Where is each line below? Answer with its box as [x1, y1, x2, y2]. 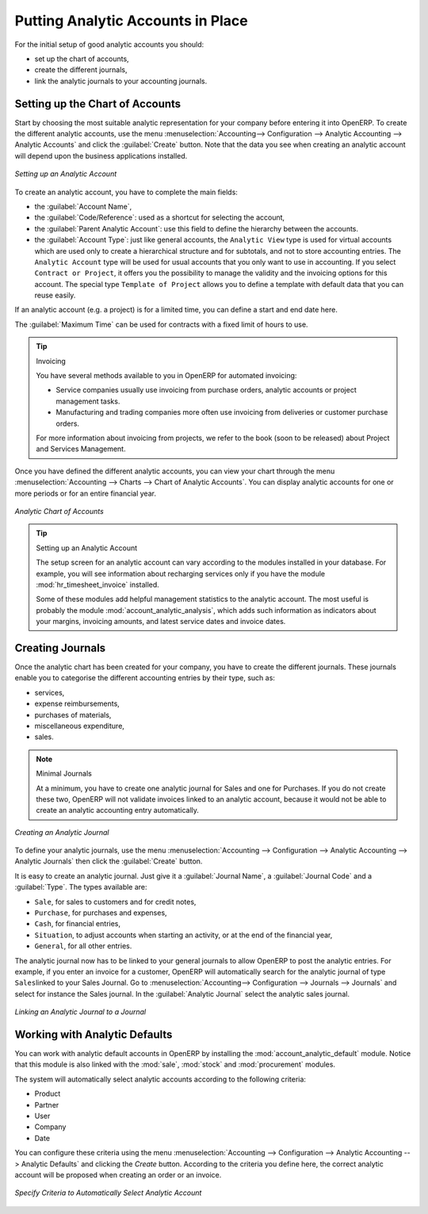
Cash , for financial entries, [34, 919, 121, 929]
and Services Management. [36, 444, 126, 454]
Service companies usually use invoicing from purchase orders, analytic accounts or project [55, 385, 357, 395]
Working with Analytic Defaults [14, 1028, 173, 1041]
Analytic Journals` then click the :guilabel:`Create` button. [14, 856, 203, 866]
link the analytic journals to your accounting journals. [34, 76, 208, 86]
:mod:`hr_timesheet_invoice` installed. [36, 580, 160, 589]
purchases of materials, [34, 710, 112, 719]
